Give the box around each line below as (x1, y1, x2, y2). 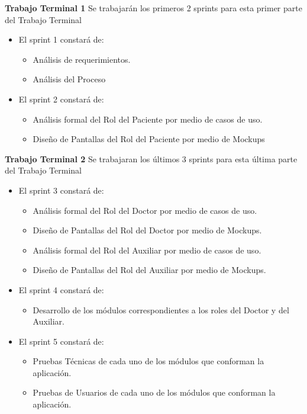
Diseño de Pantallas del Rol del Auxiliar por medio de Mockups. (33, 264, 266, 276)
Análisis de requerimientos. (33, 53, 131, 65)
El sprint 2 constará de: (18, 92, 104, 105)
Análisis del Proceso (33, 73, 106, 85)
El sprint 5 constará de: (18, 335, 104, 347)
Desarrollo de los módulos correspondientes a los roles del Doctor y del (33, 303, 289, 316)
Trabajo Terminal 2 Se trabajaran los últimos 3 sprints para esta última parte (5, 152, 298, 165)
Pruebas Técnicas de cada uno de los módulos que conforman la (33, 355, 264, 367)
